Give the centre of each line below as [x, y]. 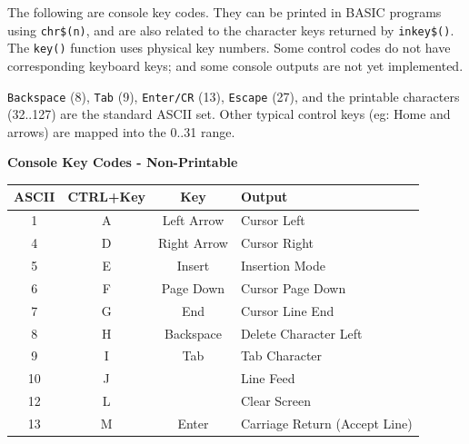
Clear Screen [275, 401]
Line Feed [268, 378]
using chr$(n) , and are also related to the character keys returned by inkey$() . [231, 30]
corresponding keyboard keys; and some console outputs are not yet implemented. [235, 65]
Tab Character [281, 355]
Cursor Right [277, 243]
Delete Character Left [301, 333]
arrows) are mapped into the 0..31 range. [121, 131]
